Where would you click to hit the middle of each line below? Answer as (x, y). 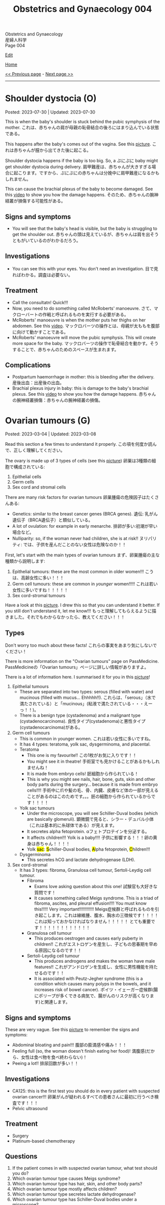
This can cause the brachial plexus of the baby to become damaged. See (79, 189)
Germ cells (23, 482)
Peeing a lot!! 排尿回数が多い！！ (45, 1063)
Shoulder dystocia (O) (51, 99)
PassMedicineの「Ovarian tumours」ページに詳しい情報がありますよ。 (77, 667)
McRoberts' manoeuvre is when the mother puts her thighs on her (79, 320)
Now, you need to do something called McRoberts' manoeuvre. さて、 (83, 308)
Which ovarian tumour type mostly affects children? (64, 1189)
